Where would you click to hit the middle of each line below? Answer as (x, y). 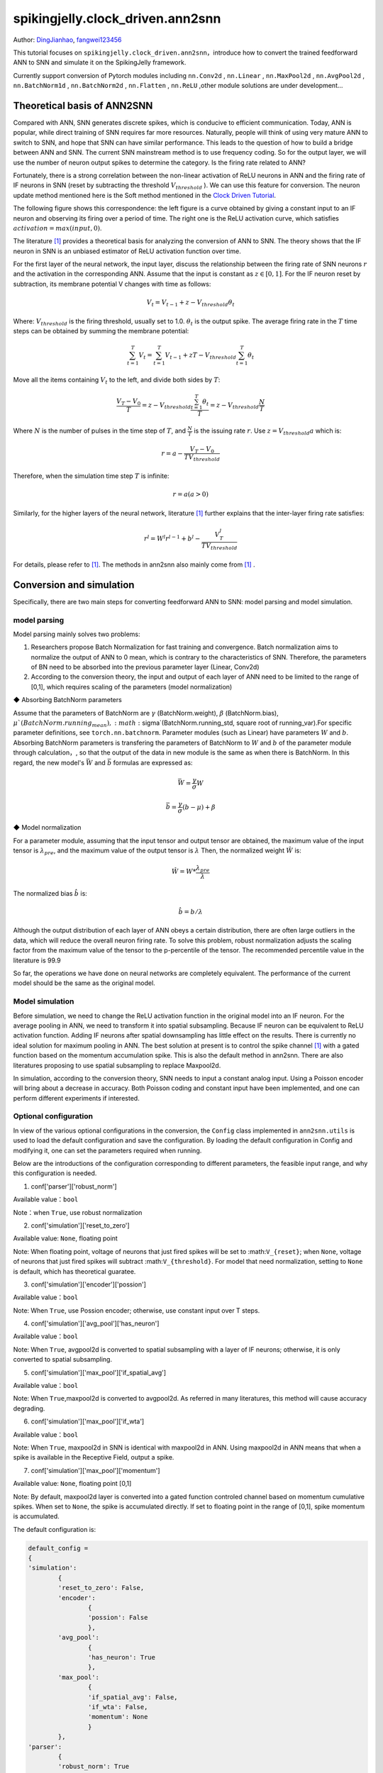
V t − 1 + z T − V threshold (201, 356)
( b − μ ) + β (199, 807)
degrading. (29, 1408)
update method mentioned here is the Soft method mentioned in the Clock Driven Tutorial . (145, 195)
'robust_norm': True (94, 1767)
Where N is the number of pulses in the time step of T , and (100, 431)
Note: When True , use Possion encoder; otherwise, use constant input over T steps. (137, 1310)
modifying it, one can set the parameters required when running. (107, 1150)
